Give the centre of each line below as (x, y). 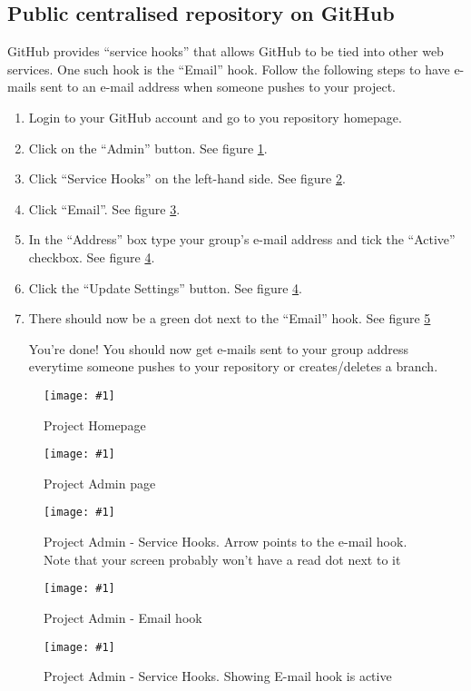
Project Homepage (95, 424)
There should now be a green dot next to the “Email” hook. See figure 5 (230, 318)
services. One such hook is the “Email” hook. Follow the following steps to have (229, 69)
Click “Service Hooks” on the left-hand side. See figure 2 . (187, 178)
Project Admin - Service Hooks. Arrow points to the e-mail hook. (226, 542)
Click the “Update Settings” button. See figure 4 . (165, 287)
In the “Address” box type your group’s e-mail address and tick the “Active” (242, 239)
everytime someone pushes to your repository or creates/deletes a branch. (233, 366)
